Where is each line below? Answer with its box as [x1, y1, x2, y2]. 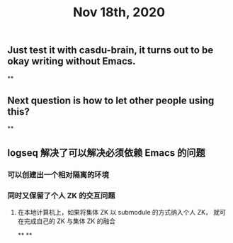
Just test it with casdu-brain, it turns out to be [7, 44, 214, 57]
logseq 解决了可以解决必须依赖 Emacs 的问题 [7, 147, 205, 159]
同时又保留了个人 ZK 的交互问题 [7, 191, 115, 200]
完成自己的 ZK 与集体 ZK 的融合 [23, 217, 115, 225]
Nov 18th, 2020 [73, 4, 165, 21]
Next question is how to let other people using [7, 95, 215, 106]
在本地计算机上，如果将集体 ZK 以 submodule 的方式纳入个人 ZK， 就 [17, 208, 220, 217]
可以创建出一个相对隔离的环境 [7, 169, 110, 179]
